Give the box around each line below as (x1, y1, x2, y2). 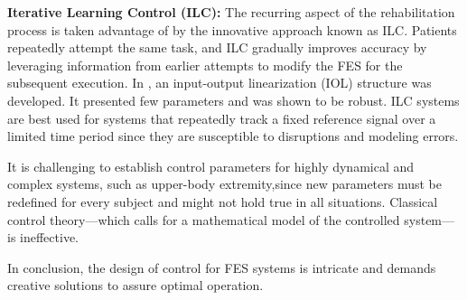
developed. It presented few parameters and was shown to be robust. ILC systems (7, 90, 460, 109)
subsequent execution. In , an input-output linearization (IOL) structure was (7, 73, 432, 92)
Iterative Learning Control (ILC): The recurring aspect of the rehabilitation (7, 3, 455, 21)
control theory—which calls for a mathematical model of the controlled (7, 210, 400, 229)
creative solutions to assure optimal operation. (7, 276, 264, 295)
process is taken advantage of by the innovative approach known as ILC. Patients (7, 20, 457, 39)
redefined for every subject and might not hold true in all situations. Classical (7, 192, 438, 211)
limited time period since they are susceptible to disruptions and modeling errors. (7, 127, 459, 145)
